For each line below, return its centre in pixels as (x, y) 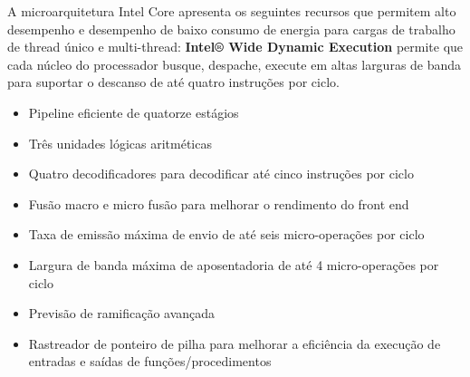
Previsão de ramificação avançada (122, 313)
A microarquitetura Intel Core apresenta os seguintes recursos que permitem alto (232, 11)
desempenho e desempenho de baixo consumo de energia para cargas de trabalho (231, 29)
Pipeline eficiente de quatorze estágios (134, 112)
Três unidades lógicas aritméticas (120, 143)
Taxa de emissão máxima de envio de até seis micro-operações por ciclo (226, 234)
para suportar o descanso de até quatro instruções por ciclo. (173, 82)
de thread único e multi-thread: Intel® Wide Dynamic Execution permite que (235, 47)
